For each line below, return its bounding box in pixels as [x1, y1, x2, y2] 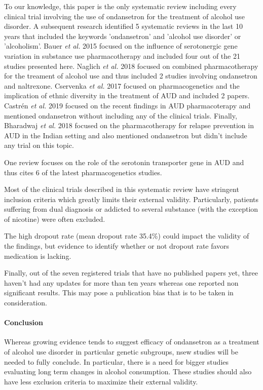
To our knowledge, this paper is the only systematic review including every [4, 1, 237, 11]
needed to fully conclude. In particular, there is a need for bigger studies [4, 356, 229, 367]
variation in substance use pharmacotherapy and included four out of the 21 [4, 50, 240, 61]
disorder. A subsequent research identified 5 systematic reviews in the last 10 [4, 21, 243, 31]
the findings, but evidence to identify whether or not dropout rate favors [4, 241, 230, 251]
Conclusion [4, 317, 44, 328]
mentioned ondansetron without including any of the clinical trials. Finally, [4, 110, 237, 121]
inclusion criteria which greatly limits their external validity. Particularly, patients [4, 193, 259, 204]
